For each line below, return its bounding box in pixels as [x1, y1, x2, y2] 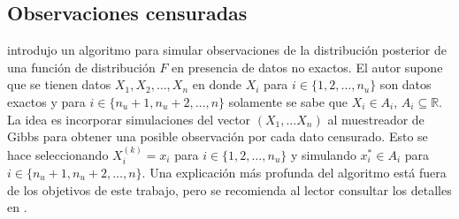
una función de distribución [7, 57, 156, 76]
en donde [192, 75, 242, 94]
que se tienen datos [7, 75, 111, 94]
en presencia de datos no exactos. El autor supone [172, 57, 443, 76]
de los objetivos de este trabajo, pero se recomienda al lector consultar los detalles [7, 180, 452, 199]
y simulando [290, 145, 356, 163]
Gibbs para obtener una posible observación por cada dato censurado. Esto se [7, 127, 428, 146]
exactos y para [7, 92, 86, 110]
